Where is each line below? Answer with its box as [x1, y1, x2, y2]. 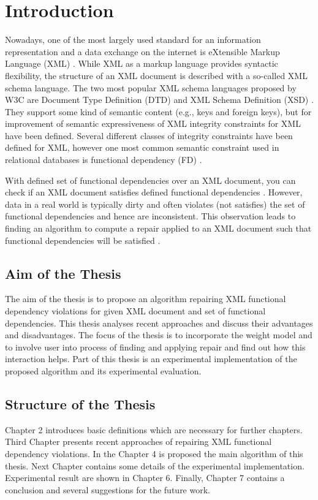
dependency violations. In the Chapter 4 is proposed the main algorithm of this [5, 447, 303, 460]
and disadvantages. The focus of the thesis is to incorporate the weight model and [5, 328, 312, 341]
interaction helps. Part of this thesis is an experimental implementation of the [5, 352, 297, 365]
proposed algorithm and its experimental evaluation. [5, 364, 202, 377]
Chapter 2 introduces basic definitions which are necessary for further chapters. [5, 423, 303, 436]
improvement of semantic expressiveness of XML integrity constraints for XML [5, 117, 301, 130]
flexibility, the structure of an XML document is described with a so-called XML [5, 69, 308, 81]
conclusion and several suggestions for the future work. [5, 483, 210, 496]
